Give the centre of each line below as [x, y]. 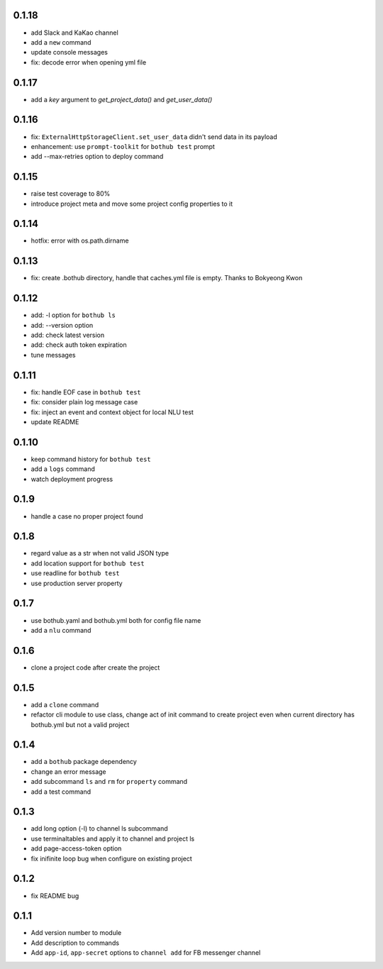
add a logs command [63, 469]
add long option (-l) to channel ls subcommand [99, 829]
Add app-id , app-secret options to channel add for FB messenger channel [146, 953]
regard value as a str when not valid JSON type [100, 553]
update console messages [69, 52]
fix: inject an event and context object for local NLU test [112, 412]
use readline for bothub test [75, 573]
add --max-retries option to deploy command [97, 157]
